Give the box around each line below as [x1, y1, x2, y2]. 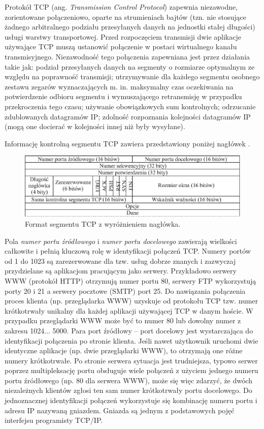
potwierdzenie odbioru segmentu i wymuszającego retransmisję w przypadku [5, 91, 242, 102]
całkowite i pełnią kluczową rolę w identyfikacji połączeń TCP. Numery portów [5, 246, 251, 256]
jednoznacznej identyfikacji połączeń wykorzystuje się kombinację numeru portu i [5, 395, 257, 406]
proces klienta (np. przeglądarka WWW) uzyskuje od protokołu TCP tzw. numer [5, 295, 258, 306]
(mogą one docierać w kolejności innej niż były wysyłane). [5, 121, 185, 132]
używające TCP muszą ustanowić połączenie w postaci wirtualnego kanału [5, 41, 237, 52]
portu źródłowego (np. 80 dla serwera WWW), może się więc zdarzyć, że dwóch [5, 375, 252, 385]
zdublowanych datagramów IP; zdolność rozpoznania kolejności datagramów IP [5, 111, 251, 121]
